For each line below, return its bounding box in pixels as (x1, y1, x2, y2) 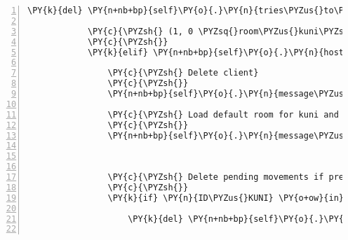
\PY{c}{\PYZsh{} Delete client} (107, 68, 259, 78)
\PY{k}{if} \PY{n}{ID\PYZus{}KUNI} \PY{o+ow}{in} (107, 192, 344, 203)
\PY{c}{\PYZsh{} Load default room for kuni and (107, 109, 339, 120)
